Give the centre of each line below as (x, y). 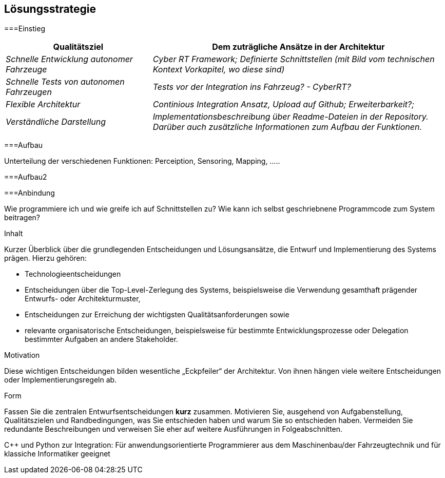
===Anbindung (30, 193)
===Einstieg (25, 29)
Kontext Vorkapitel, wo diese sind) (219, 70)
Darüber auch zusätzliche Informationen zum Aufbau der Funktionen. (287, 127)
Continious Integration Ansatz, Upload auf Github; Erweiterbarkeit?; (284, 104)
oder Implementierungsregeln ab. (61, 380)
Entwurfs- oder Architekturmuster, (83, 299)
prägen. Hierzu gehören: (45, 258)
